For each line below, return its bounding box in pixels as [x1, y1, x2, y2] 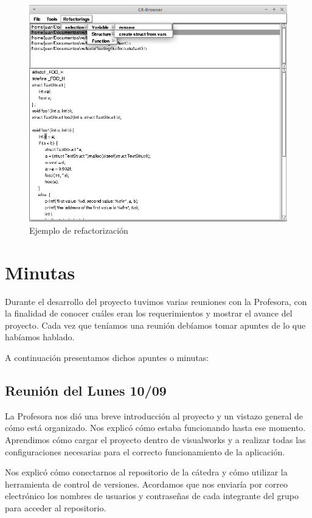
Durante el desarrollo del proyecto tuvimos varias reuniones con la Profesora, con [5, 295, 307, 307]
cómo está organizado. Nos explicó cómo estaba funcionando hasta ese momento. [5, 421, 306, 434]
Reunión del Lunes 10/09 [5, 380, 167, 399]
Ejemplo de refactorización [29, 223, 128, 236]
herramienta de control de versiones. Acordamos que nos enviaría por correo [5, 477, 288, 490]
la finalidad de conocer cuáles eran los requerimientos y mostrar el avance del [5, 307, 293, 320]
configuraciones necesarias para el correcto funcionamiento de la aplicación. [5, 445, 285, 458]
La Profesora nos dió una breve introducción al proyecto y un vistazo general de [5, 409, 303, 422]
